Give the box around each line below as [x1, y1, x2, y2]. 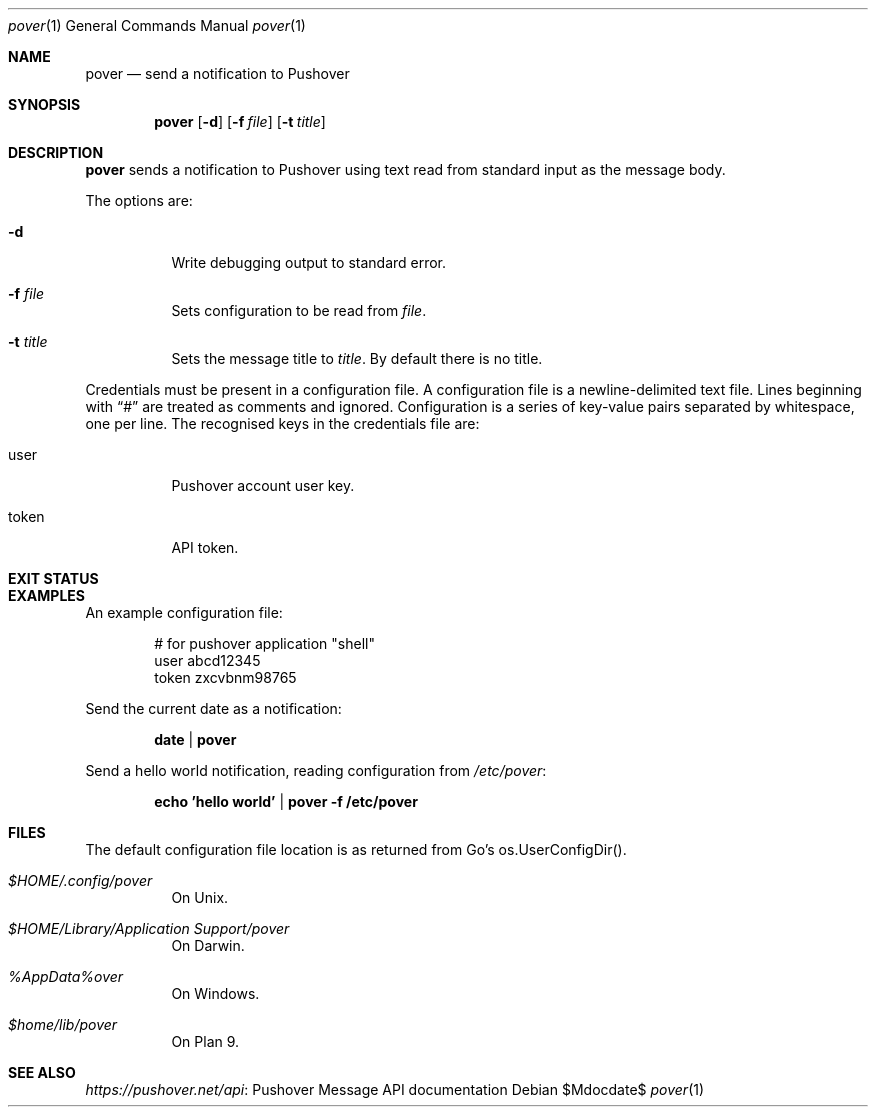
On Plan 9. [171, 1033, 240, 1050]
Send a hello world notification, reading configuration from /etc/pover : [85, 762, 547, 779]
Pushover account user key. [171, 477, 355, 494]
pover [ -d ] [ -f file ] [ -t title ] [154, 113, 326, 130]
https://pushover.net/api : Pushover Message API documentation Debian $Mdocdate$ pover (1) [85, 1081, 705, 1098]
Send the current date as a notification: [85, 700, 342, 717]
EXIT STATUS [8, 570, 99, 587]
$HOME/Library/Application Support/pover [8, 920, 290, 937]
